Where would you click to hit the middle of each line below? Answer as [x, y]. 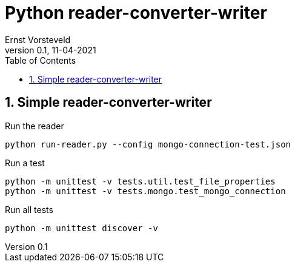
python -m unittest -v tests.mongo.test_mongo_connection [145, 191]
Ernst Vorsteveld [38, 39]
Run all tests [29, 209]
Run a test [25, 163]
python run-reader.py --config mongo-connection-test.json [148, 144]
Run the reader [35, 126]
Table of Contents [41, 60]
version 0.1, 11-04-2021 [51, 50]
